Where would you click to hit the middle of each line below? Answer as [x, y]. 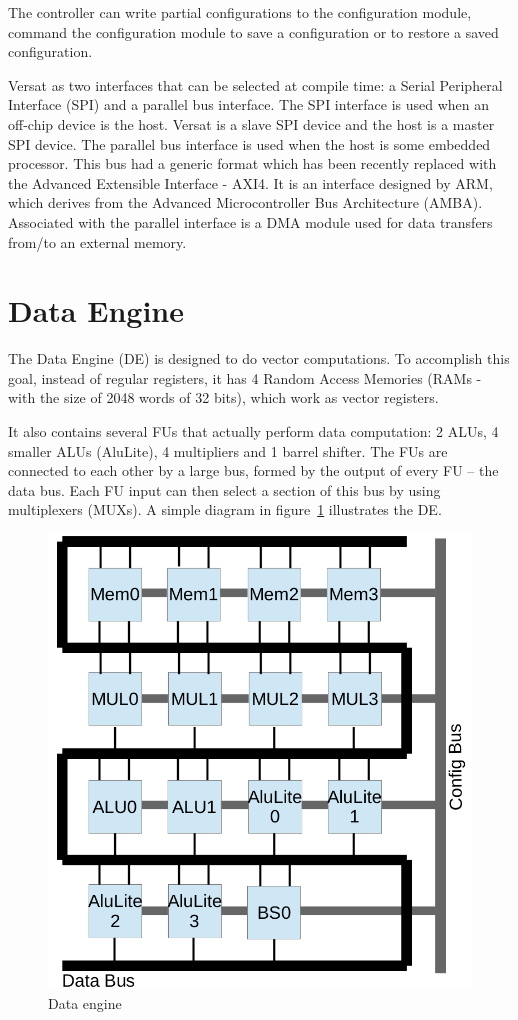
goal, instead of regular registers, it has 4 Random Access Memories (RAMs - [245, 377]
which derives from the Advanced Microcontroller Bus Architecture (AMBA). [245, 202]
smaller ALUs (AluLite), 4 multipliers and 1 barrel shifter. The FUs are [228, 450]
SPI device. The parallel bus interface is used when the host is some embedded [249, 143]
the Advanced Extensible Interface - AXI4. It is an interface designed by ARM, [250, 182]
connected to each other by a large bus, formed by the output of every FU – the [253, 470]
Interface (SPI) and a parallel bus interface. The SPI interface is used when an [249, 104]
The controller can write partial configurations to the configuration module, [240, 12]
